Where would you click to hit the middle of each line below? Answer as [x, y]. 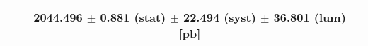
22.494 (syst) [219, 17]
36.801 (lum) [310, 17]
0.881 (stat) [133, 17]
